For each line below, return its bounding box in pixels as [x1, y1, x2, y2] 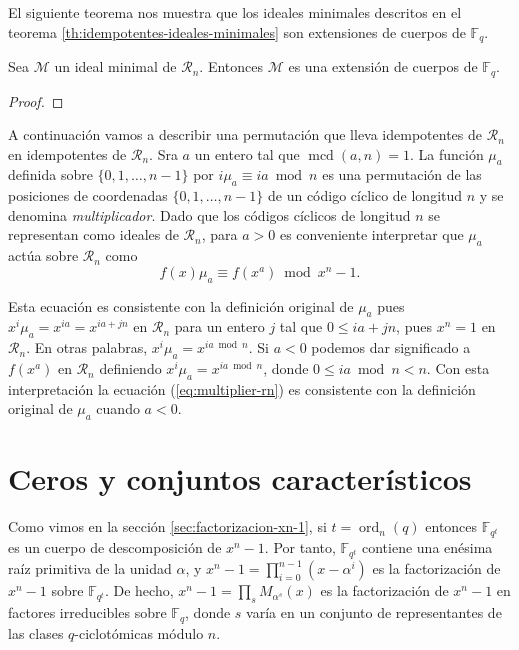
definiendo [99, 358, 162, 379]
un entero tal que [194, 143, 300, 164]
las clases [8, 622, 64, 643]
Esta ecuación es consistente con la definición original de [8, 295, 354, 316]
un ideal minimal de [54, 56, 177, 77]
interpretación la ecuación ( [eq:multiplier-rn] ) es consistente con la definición [8, 378, 476, 399]
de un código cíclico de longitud [267, 185, 463, 206]
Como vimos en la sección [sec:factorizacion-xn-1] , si [8, 516, 327, 537]
